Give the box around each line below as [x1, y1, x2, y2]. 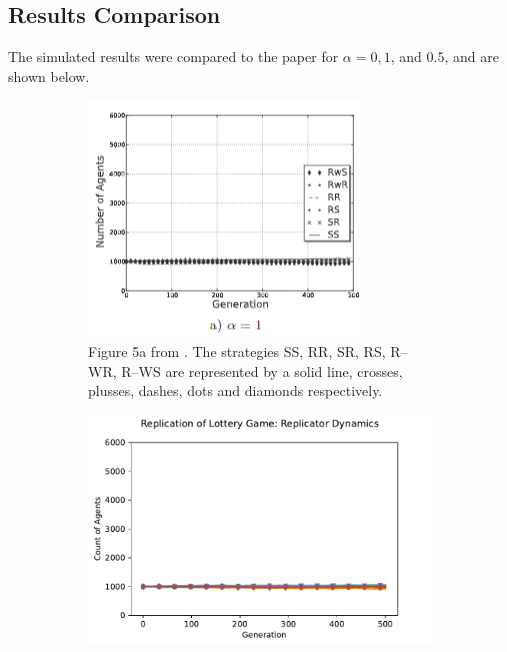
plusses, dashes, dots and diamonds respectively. [88, 380, 383, 401]
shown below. [8, 65, 90, 86]
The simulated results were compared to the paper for [8, 46, 339, 67]
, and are [444, 46, 499, 67]
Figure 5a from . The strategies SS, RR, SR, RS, [88, 340, 386, 361]
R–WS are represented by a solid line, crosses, [121, 360, 403, 381]
